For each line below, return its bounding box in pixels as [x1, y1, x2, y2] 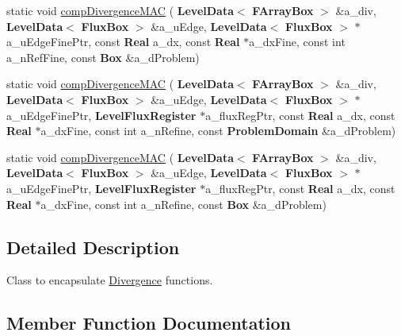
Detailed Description [6, 234, 180, 259]
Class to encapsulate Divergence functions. [6, 272, 213, 288]
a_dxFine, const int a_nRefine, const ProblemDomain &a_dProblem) [40, 122, 396, 139]
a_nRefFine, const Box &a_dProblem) [6, 48, 200, 65]
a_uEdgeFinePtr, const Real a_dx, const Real [6, 33, 240, 50]
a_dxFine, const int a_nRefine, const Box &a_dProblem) [40, 195, 327, 212]
